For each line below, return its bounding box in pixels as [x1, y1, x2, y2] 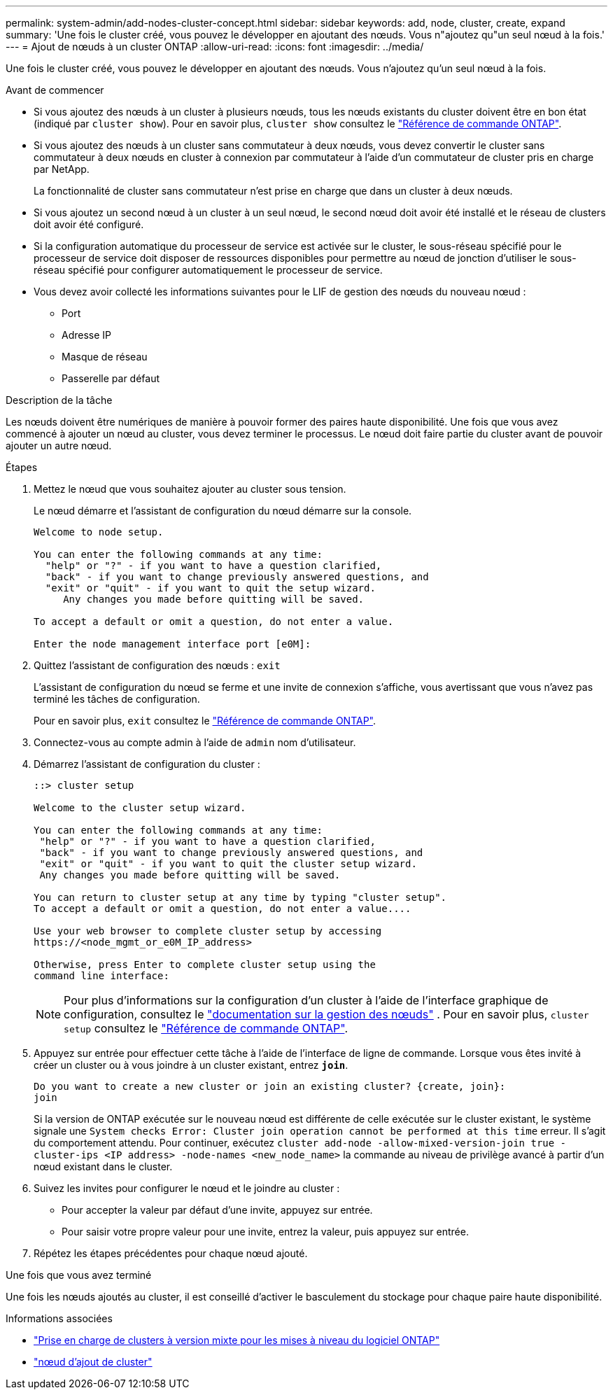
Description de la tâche [6, 394, 113, 406]
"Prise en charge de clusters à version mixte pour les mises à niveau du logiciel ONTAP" [34, 1334, 440, 1346]
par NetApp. [34, 163, 90, 175]
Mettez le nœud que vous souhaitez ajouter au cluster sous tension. [34, 483, 346, 495]
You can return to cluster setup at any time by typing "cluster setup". [34, 892, 447, 903]
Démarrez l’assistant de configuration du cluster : [34, 758, 260, 770]
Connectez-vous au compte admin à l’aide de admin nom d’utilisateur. [34, 736, 356, 748]
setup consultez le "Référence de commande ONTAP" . [64, 1021, 348, 1035]
